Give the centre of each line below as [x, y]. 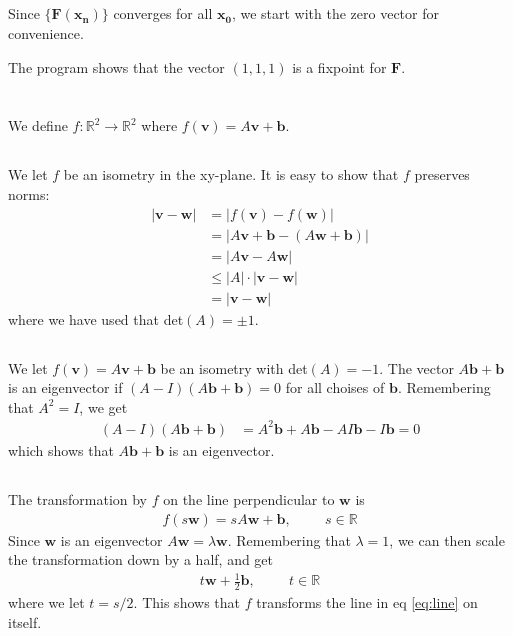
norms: [29, 193]
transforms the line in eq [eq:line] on [367, 602]
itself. [25, 621]
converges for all [163, 13]
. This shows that [186, 602]
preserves [442, 174]
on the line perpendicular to [249, 498]
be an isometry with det [234, 367]
